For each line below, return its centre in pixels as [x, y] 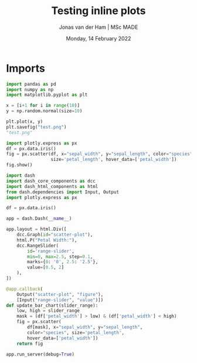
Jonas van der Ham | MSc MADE [98, 27]
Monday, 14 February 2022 [98, 38]
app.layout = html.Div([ [36, 229]
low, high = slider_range [48, 311]
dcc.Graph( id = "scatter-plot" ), [55, 235]
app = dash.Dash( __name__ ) [39, 219]
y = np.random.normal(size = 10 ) [44, 111]
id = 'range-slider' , [51, 251]
